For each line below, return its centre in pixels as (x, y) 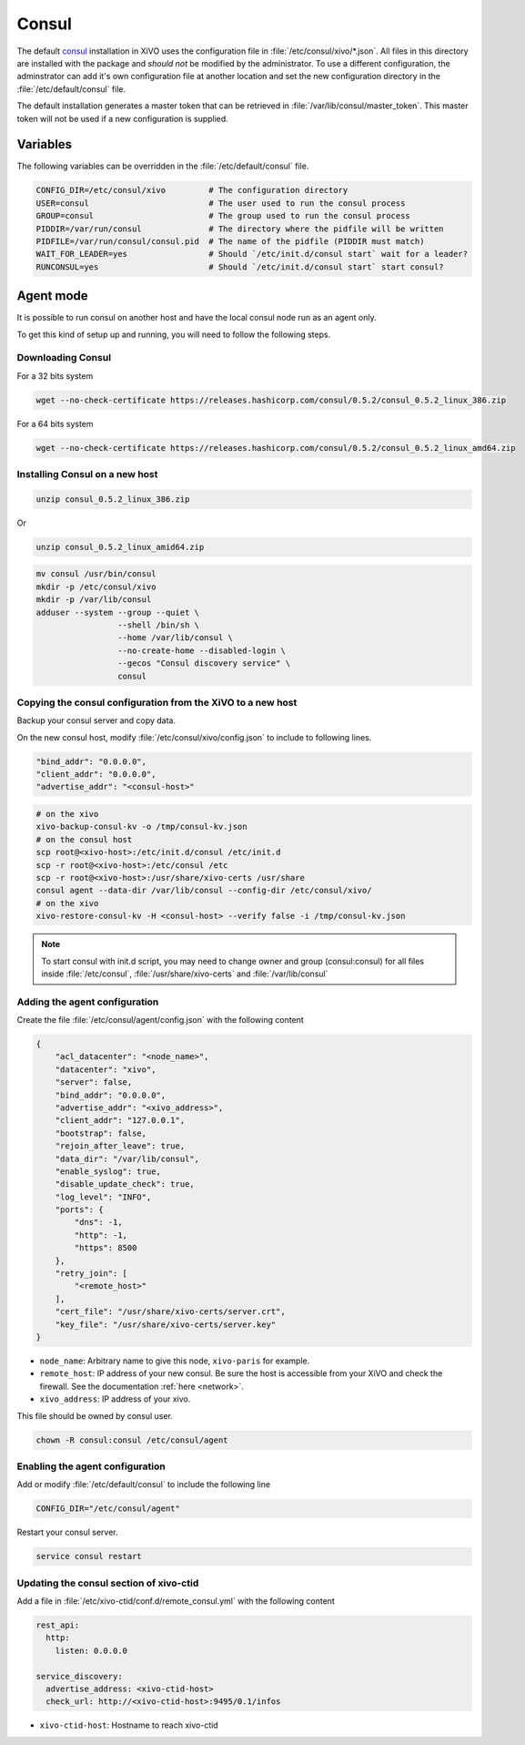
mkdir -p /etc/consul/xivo (96, 587)
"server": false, (94, 1082)
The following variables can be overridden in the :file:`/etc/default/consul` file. (163, 166)
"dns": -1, (98, 1222)
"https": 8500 (106, 1248)
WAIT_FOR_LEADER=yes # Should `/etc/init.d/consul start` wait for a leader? (252, 254)
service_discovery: (79, 1676)
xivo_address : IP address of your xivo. (115, 1399)
